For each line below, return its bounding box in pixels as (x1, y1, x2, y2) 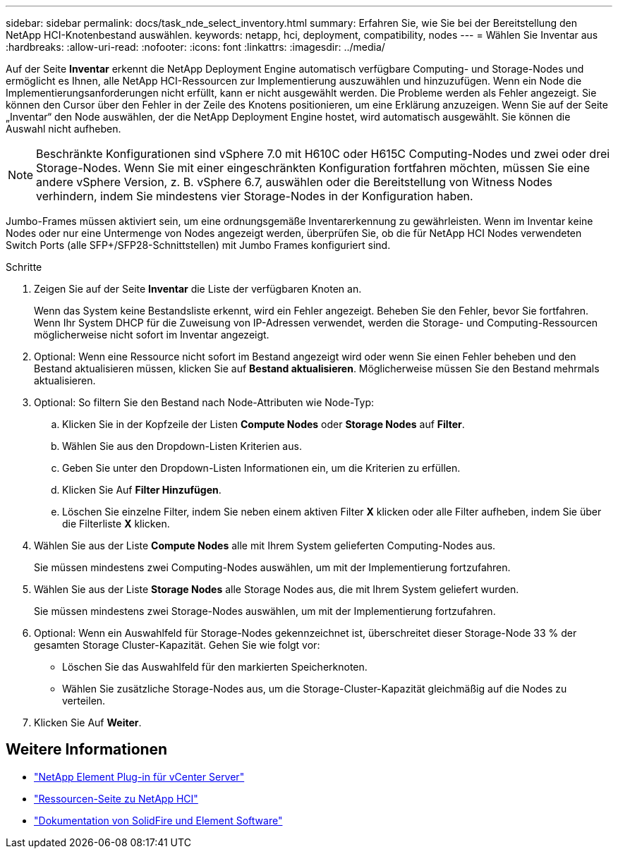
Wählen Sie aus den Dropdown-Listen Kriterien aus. (62, 440, 302, 452)
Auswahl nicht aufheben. (6, 123, 121, 135)
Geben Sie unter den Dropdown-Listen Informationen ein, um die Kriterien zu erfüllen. (62, 462, 461, 474)
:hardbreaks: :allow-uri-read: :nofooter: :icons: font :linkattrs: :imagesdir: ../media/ (6, 41, 385, 53)
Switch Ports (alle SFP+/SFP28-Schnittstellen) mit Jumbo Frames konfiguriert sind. (6, 239, 391, 251)
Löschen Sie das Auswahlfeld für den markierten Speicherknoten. (62, 661, 368, 673)
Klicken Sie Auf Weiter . (34, 716, 142, 728)
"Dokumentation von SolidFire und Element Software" (34, 814, 283, 826)
